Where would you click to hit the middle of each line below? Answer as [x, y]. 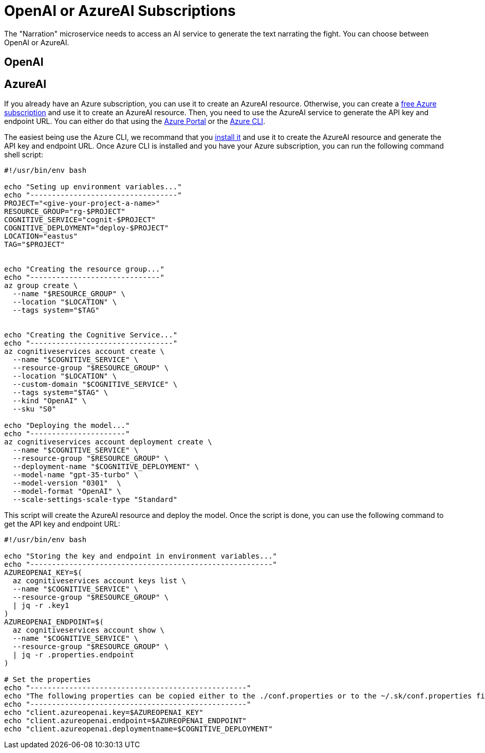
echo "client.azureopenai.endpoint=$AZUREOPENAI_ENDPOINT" [126, 721]
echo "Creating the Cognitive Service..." [91, 335]
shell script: [24, 155]
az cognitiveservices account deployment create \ [108, 442]
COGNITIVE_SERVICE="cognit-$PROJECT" [80, 220]
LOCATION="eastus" [41, 236]
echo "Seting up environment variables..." [93, 187]
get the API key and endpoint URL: [62, 524]
